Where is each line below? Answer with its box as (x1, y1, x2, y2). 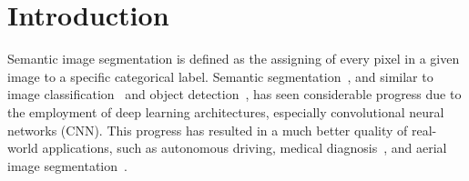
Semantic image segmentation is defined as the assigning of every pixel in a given (7, 49, 460, 68)
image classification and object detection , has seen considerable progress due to (7, 85, 462, 104)
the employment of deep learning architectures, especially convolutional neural (7, 102, 444, 121)
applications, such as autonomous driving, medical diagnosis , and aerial (42, 138, 447, 157)
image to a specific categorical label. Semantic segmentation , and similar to (7, 66, 433, 85)
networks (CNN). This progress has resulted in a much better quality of (7, 120, 408, 139)
